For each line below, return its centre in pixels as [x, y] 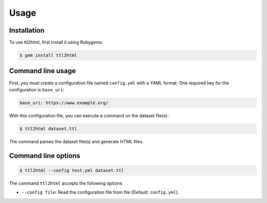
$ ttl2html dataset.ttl [48, 129]
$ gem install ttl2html [48, 55]
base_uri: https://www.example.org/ [64, 103]
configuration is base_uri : [37, 89]
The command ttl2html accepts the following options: [66, 183]
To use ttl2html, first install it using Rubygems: [56, 42]
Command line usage [43, 71]
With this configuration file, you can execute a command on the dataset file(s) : [89, 116]
